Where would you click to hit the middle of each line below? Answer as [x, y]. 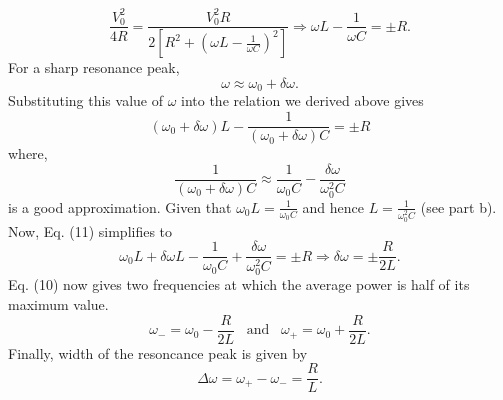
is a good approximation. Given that [120, 206]
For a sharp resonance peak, [94, 67]
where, [28, 153]
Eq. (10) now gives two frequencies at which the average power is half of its [239, 284]
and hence [333, 206]
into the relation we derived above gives [302, 100]
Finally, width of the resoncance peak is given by [158, 352]
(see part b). [458, 206]
